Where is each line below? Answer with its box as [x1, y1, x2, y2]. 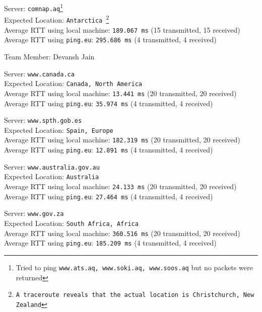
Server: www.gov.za [4, 208, 64, 218]
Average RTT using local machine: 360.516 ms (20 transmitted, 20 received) [4, 227, 240, 238]
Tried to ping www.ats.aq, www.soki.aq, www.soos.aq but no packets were [16, 262, 253, 273]
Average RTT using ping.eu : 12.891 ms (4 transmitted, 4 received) [4, 144, 213, 155]
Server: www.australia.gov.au [4, 161, 100, 172]
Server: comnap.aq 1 [4, 2, 63, 13]
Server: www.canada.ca [4, 68, 75, 79]
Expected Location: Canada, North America [4, 78, 143, 89]
